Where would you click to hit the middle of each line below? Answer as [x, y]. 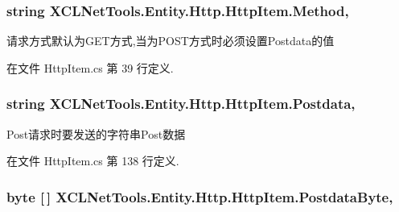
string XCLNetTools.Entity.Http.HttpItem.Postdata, [181, 104]
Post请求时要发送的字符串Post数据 [96, 133]
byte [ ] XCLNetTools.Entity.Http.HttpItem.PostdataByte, [200, 196]
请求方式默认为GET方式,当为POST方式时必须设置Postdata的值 [171, 41]
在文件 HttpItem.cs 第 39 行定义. [90, 67]
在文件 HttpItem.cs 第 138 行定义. [93, 161]
